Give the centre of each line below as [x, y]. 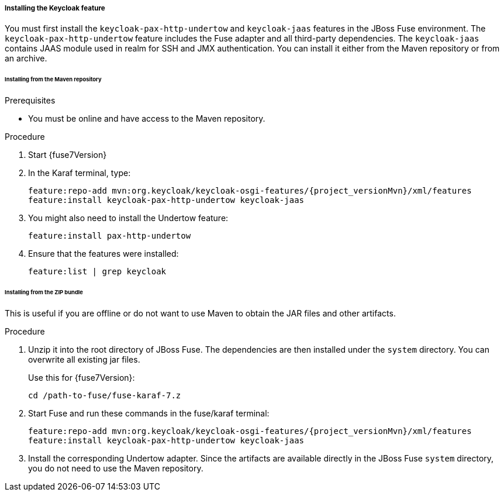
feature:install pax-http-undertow [110, 236]
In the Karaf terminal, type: [80, 173]
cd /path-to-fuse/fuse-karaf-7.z [105, 395]
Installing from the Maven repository [53, 80]
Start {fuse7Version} [68, 155]
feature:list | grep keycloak [97, 272]
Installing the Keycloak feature [55, 8]
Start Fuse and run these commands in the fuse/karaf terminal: [149, 413]
